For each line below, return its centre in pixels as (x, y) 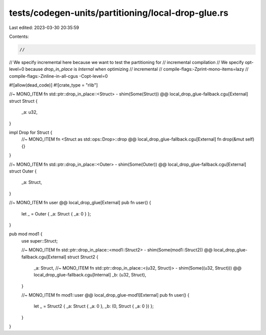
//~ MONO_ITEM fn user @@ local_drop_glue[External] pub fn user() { (80, 203)
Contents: (19, 36)
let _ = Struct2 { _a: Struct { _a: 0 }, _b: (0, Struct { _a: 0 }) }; (94, 306)
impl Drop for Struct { (31, 132)
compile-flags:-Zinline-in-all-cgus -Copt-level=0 (58, 76)
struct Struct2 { (83, 257)
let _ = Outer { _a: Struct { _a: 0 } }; (56, 213)
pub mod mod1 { (26, 234)
